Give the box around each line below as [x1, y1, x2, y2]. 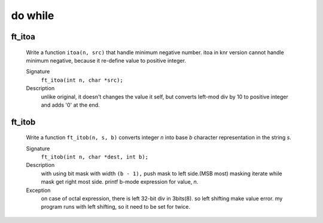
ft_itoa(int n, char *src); [41, 76, 124, 83]
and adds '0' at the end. [41, 101, 100, 109]
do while [11, 9, 54, 22]
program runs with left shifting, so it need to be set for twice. [41, 203, 191, 210]
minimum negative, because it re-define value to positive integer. [26, 57, 187, 64]
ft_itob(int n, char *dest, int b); [41, 154, 149, 160]
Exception [26, 187, 51, 194]
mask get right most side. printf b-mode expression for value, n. [41, 178, 199, 185]
